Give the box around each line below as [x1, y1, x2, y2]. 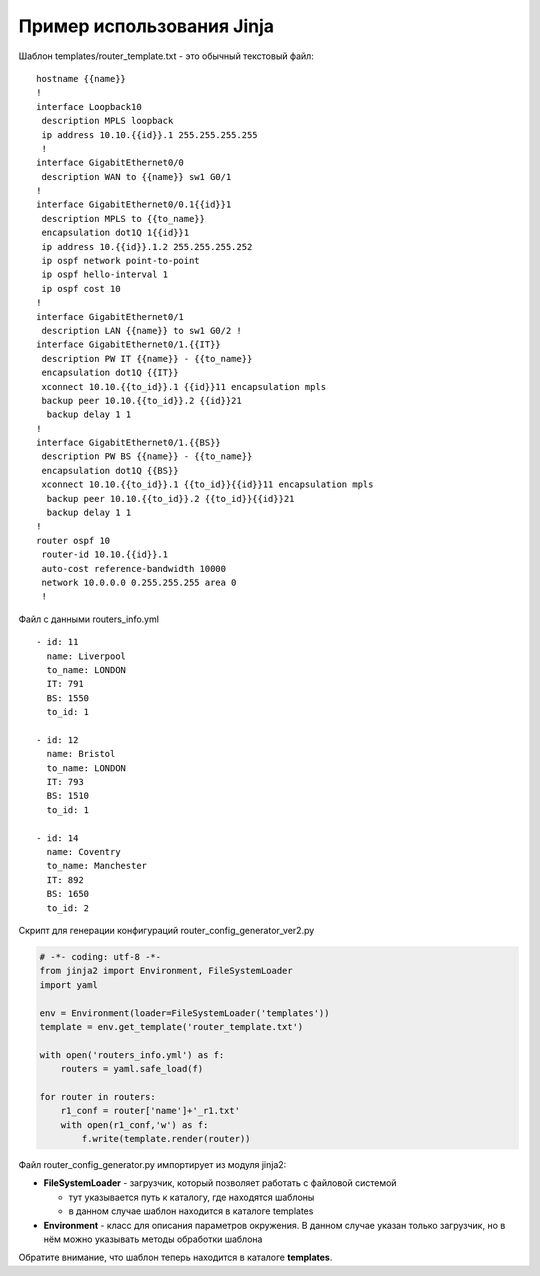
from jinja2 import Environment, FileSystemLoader [39, 965, 294, 977]
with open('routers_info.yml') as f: [39, 1049, 225, 1060]
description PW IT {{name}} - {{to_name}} [41, 353, 253, 364]
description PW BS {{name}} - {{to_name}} [41, 451, 253, 462]
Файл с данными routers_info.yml [18, 613, 160, 625]
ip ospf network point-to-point [41, 255, 200, 267]
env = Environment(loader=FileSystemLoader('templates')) [39, 1007, 330, 1019]
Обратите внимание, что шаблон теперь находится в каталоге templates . [18, 1251, 333, 1264]
